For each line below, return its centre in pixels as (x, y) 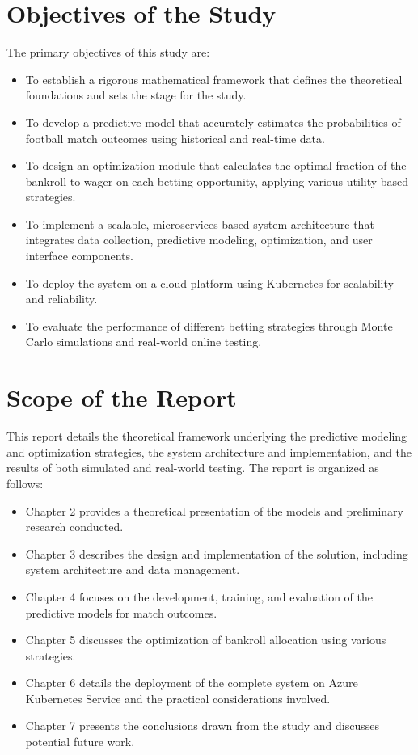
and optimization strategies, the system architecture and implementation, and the (209, 451)
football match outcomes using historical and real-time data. (175, 138)
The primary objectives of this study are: (108, 52)
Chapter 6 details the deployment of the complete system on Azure (192, 683)
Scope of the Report (122, 397)
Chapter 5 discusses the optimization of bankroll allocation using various (206, 640)
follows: (25, 483)
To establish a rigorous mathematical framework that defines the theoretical (214, 79)
